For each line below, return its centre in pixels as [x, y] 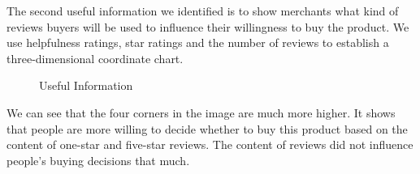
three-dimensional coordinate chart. [95, 58]
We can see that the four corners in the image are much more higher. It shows [201, 112]
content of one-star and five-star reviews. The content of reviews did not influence [210, 144]
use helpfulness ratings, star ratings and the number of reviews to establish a [198, 42]
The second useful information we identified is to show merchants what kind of [203, 11]
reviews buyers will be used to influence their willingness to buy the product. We [208, 26]
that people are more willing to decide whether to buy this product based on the [207, 128]
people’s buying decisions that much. [98, 160]
